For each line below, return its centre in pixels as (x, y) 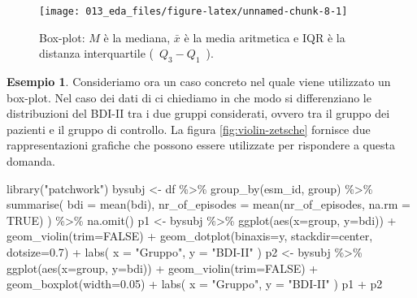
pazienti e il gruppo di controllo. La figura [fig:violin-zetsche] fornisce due (189, 129)
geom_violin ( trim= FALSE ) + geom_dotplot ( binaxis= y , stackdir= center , (190, 236)
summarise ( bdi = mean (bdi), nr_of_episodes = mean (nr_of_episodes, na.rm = (208, 204)
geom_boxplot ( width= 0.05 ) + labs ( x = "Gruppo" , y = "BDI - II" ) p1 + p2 (195, 284)
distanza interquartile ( (96, 53)
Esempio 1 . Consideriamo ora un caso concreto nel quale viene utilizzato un (199, 82)
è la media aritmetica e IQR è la (265, 37)
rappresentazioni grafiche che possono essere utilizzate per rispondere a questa (201, 145)
